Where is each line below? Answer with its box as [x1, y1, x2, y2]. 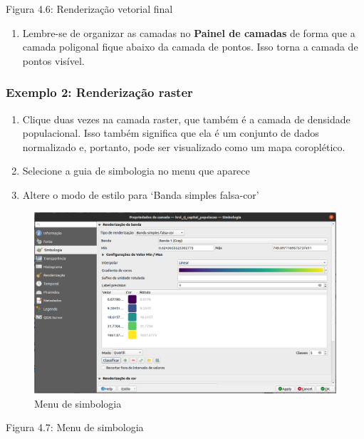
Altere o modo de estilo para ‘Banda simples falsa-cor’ [22, 187, 259, 202]
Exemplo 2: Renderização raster [6, 83, 193, 101]
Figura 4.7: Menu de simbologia [6, 420, 144, 435]
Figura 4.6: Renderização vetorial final [6, 1, 173, 16]
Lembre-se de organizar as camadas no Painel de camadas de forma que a [22, 25, 355, 40]
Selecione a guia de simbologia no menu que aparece [22, 163, 250, 178]
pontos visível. [22, 53, 85, 68]
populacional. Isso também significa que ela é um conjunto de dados [22, 125, 319, 140]
